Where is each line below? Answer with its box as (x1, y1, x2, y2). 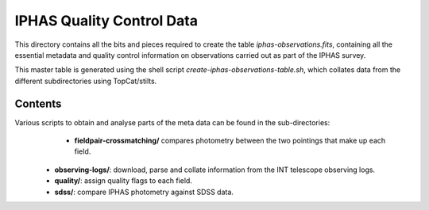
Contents (14, 97, 62, 110)
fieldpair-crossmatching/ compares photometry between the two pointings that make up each (74, 136, 386, 146)
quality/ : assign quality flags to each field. (54, 176, 192, 185)
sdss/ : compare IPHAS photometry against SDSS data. (54, 187, 234, 197)
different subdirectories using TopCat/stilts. (14, 76, 157, 86)
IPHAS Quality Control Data (14, 12, 199, 29)
